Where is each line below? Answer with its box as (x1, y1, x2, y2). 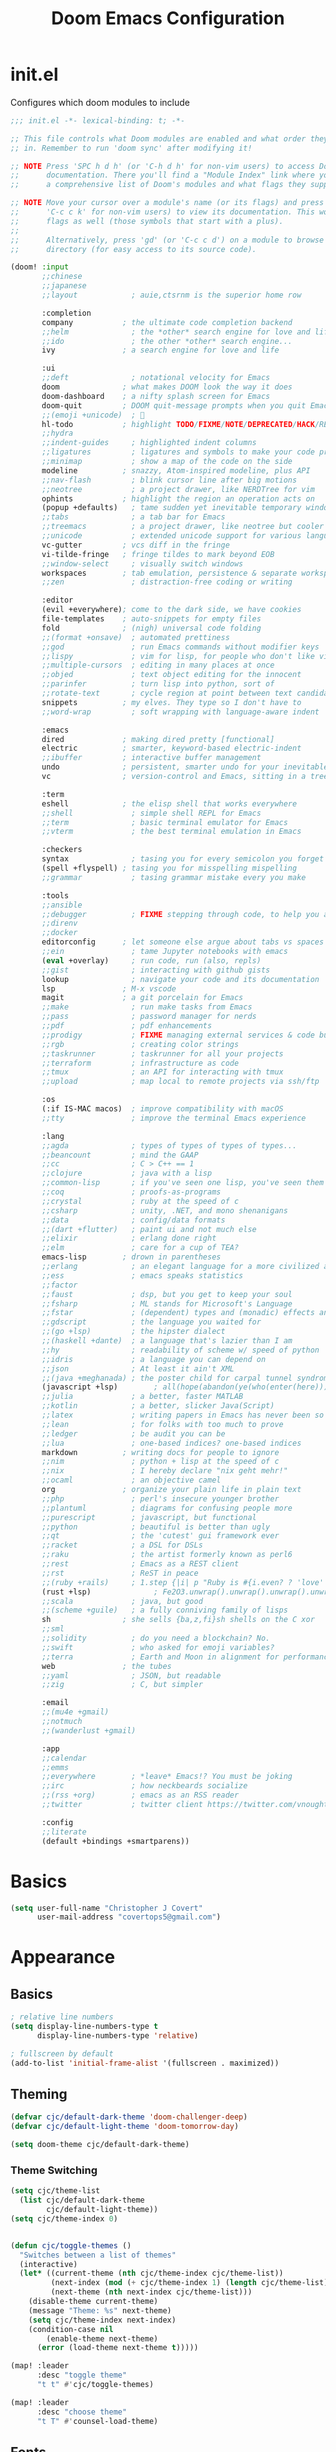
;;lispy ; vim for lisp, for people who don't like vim (41, 651, 333, 661)
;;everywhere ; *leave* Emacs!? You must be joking (41, 1772, 293, 1782)
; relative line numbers (10, 2012, 114, 2022)
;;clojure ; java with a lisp (41, 1168, 213, 1179)
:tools (41, 890, 70, 901)
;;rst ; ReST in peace (41, 1568, 199, 1578)
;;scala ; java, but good (41, 1596, 203, 1606)
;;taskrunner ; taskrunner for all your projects (41, 1048, 284, 1059)
